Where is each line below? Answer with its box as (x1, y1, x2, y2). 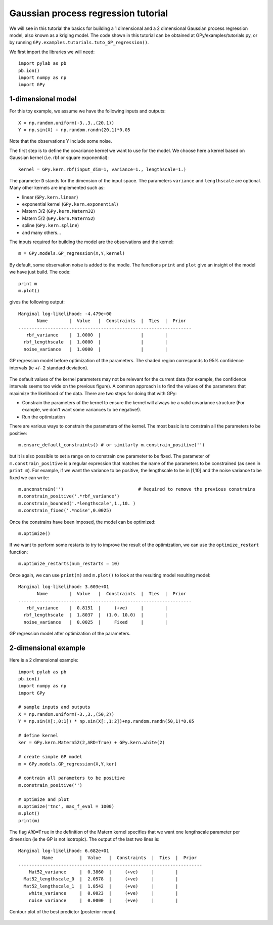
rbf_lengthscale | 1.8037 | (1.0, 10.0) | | (23, 612, 168, 618)
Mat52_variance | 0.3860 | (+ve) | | (28, 869, 178, 875)
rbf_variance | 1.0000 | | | (26, 332, 168, 338)
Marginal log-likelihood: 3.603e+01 (18, 584, 109, 590)
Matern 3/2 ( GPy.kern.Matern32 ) (22, 208, 96, 214)
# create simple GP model (18, 754, 83, 760)
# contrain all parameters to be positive (18, 775, 125, 781)
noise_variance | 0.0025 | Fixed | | (23, 619, 168, 625)
